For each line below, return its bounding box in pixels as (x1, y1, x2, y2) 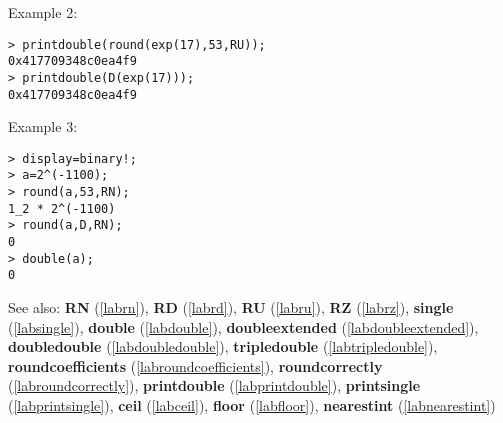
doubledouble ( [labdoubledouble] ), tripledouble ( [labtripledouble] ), (8, 336, 438, 357)
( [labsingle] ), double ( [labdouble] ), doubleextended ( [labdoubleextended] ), (8, 316, 479, 337)
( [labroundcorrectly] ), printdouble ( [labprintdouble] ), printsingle (8, 375, 421, 396)
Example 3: (8, 116, 78, 137)
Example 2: (8, 2, 78, 22)
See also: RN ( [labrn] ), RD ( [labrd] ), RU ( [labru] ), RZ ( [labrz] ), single (8, 297, 454, 318)
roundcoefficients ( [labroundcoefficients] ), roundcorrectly (8, 355, 383, 376)
